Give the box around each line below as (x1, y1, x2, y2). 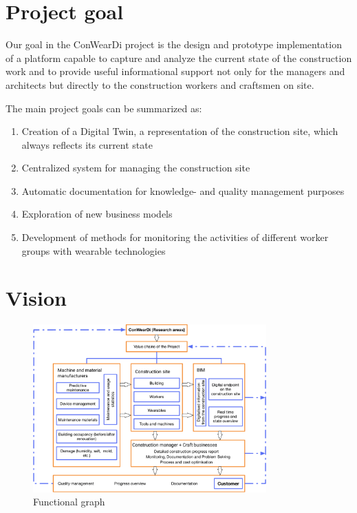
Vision (6, 284, 67, 312)
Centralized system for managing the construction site (21, 160, 250, 175)
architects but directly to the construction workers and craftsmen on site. (6, 77, 314, 92)
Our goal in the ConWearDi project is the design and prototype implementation (6, 37, 342, 52)
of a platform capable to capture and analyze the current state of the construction (6, 50, 352, 65)
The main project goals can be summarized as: (6, 101, 202, 115)
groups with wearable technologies (21, 243, 166, 258)
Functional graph (33, 494, 105, 509)
